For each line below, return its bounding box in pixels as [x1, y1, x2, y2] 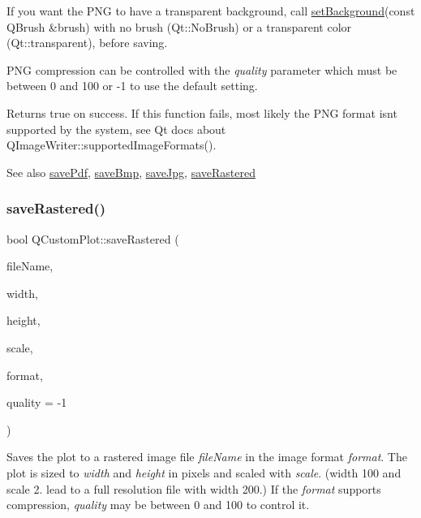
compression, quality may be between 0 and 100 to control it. [6, 496, 310, 513]
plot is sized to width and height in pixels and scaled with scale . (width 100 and [6, 464, 402, 481]
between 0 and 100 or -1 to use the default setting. [6, 77, 258, 94]
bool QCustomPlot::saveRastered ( [6, 230, 179, 247]
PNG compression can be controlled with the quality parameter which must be [6, 61, 397, 78]
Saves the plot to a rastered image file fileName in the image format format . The [6, 448, 407, 465]
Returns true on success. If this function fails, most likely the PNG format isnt [6, 104, 397, 121]
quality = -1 [6, 394, 67, 411]
